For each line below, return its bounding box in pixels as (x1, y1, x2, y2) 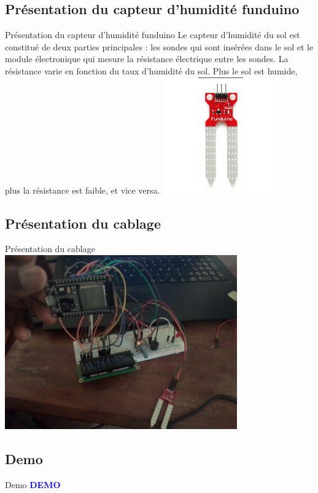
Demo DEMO (5, 478, 61, 491)
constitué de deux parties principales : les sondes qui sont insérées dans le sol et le (5, 40, 314, 53)
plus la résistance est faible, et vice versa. (5, 183, 160, 196)
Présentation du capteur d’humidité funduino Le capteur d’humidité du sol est (5, 28, 300, 41)
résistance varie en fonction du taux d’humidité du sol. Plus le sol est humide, (5, 64, 298, 77)
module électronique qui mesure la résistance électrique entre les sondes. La (5, 52, 289, 65)
